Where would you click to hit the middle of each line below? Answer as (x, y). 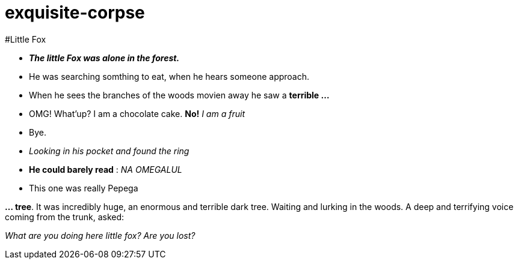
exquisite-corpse (75, 13)
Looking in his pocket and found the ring (109, 151)
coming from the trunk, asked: (65, 217)
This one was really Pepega (84, 188)
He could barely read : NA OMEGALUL (106, 169)
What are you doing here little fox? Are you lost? (100, 235)
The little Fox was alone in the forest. (104, 58)
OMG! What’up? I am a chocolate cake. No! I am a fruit (137, 113)
